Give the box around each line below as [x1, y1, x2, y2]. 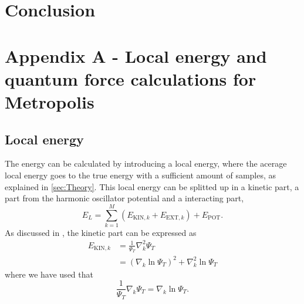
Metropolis [5, 89, 94, 113]
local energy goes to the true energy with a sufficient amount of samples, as [5, 168, 276, 181]
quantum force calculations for [5, 66, 256, 90]
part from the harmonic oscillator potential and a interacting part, [5, 192, 244, 204]
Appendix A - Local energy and [5, 43, 267, 67]
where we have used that [5, 268, 93, 280]
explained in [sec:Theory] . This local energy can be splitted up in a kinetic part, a [5, 180, 299, 192]
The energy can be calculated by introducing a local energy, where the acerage [5, 157, 287, 170]
